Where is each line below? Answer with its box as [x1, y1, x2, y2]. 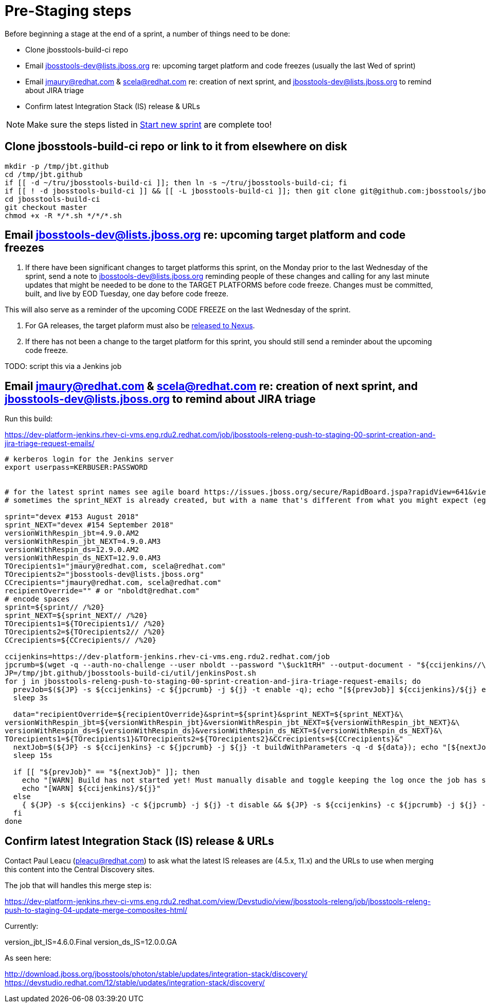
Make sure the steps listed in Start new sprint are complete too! [27, 119, 272, 130]
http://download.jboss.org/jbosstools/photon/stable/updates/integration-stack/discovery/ [5, 969, 308, 979]
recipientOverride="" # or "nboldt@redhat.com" [5, 587, 200, 595]
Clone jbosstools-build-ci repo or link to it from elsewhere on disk [5, 140, 347, 153]
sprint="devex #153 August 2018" [5, 513, 139, 521]
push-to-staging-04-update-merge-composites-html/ [5, 906, 188, 915]
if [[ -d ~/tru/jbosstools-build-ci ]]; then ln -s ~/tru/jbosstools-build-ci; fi [5, 178, 347, 187]
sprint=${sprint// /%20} [5, 603, 104, 612]
